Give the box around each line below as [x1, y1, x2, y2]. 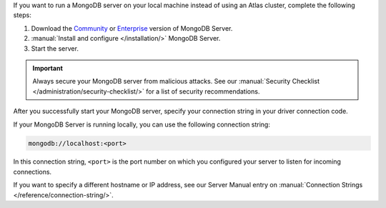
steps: [13, 11, 31, 19]
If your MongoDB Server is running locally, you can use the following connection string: [13, 120, 271, 129]
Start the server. [31, 44, 79, 53]
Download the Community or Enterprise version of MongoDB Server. [31, 24, 233, 32]
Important [32, 64, 64, 72]
